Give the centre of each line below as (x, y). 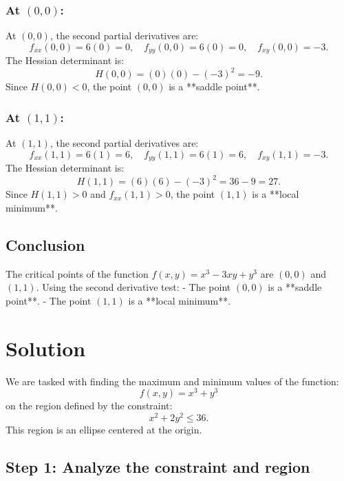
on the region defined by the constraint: (89, 406)
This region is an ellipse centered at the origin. (104, 429)
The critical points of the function (77, 273)
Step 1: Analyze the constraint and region (158, 466)
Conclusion (45, 244)
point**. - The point (49, 300)
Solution (46, 348)
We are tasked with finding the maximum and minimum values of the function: (172, 381)
